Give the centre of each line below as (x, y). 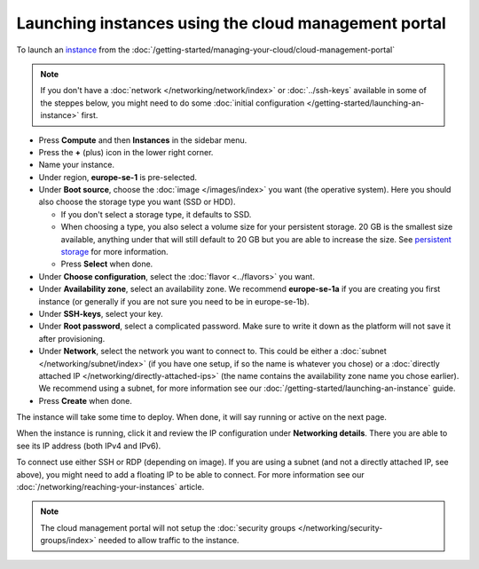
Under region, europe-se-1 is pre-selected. (118, 177)
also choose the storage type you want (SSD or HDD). (137, 202)
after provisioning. (72, 338)
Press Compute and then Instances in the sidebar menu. (143, 140)
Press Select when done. (107, 264)
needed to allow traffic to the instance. (169, 541)
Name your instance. (77, 165)
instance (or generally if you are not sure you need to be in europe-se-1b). (174, 301)
